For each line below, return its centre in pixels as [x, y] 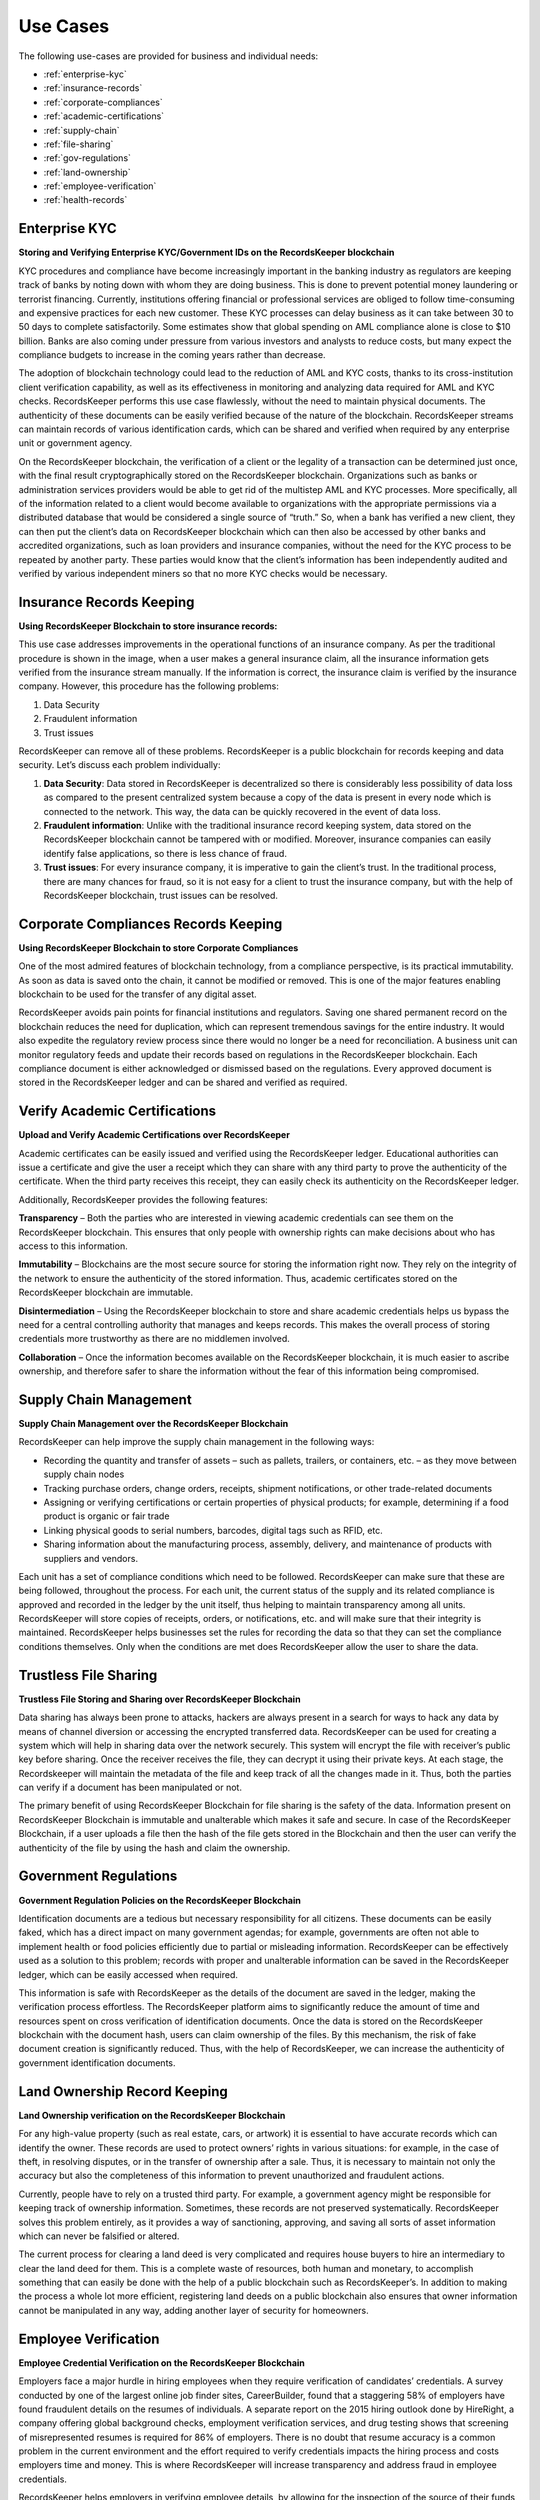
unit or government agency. [75, 443]
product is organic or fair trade [106, 1516]
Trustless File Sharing [88, 1675]
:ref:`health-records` [85, 200]
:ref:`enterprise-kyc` [85, 74]
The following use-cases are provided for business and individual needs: [168, 56]
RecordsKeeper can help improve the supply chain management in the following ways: [196, 1442]
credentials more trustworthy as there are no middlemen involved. [154, 1339]
